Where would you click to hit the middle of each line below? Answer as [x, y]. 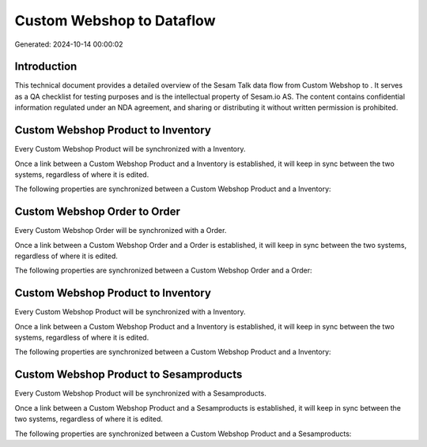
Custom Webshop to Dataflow [115, 21]
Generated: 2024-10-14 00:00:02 [69, 44]
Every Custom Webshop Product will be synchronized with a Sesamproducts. [140, 393]
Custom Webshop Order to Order [98, 212]
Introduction [46, 67]
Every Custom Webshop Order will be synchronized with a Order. [121, 231]
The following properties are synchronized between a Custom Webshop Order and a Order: [163, 270]
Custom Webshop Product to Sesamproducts [128, 375]
